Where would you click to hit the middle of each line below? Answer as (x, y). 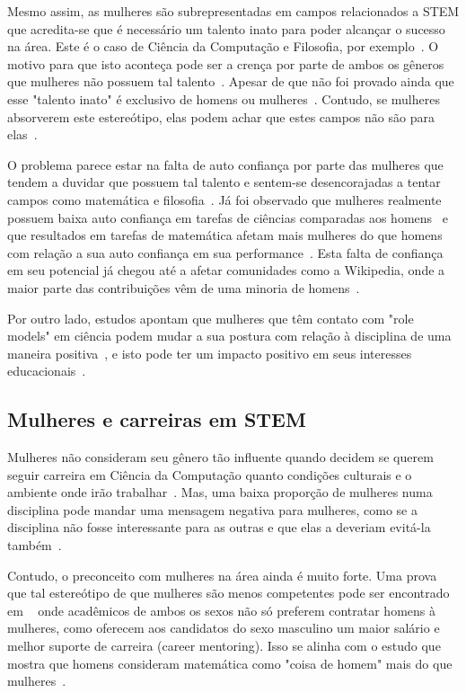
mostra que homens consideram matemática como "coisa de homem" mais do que (230, 663)
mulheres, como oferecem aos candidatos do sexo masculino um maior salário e (224, 628)
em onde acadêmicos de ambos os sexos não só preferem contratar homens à (221, 610)
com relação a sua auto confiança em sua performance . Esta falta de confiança (225, 252)
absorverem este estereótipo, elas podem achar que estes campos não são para (221, 116)
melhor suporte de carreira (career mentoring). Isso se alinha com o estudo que (224, 646)
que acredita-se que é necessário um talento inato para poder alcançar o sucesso (226, 28)
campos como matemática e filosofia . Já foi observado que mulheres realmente (224, 199)
